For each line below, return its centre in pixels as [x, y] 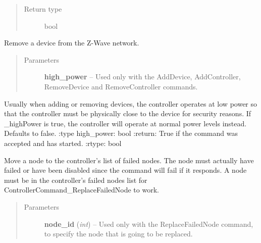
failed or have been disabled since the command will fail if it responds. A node [125, 170]
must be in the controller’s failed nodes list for [76, 180]
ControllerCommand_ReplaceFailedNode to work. [82, 190]
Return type [43, 9]
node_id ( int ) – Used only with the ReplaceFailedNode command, [149, 224]
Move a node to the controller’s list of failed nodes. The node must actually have [129, 160]
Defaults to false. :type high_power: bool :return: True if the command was [121, 133]
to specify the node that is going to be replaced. [118, 234]
